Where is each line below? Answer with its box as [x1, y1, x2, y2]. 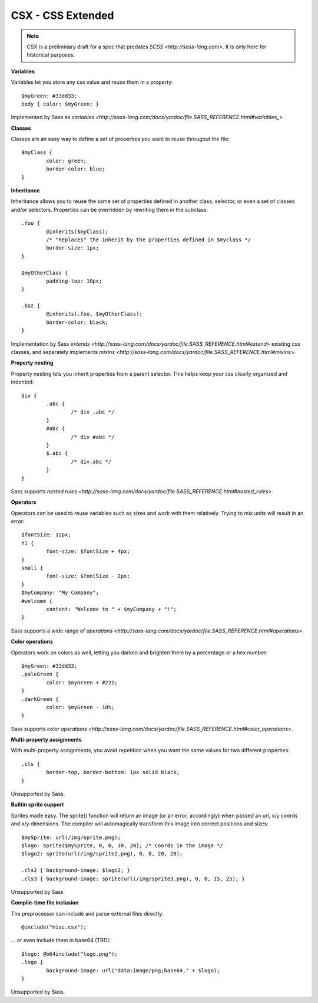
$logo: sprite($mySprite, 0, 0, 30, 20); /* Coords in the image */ [21, 842, 223, 849]
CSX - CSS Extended [11, 9, 114, 22]
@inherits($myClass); [46, 228, 109, 235]
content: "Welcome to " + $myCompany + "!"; [46, 605, 177, 612]
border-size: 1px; [46, 245, 100, 251]
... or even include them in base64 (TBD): [11, 937, 111, 944]
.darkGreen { [21, 696, 59, 702]
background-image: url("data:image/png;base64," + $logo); [46, 967, 220, 973]
